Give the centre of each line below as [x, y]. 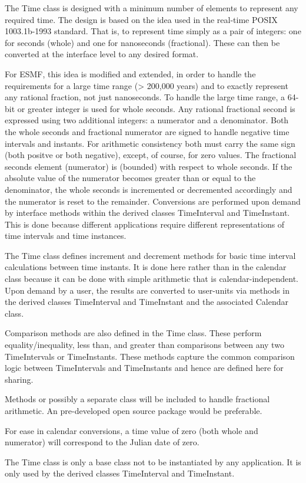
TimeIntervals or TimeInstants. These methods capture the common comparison [150, 356]
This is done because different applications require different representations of [145, 224]
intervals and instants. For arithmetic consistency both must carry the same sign [150, 143]
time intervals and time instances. [66, 236]
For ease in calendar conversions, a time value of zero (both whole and [132, 430]
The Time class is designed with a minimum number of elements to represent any [152, 8]
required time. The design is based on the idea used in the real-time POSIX [141, 19]
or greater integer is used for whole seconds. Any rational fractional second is [156, 108]
